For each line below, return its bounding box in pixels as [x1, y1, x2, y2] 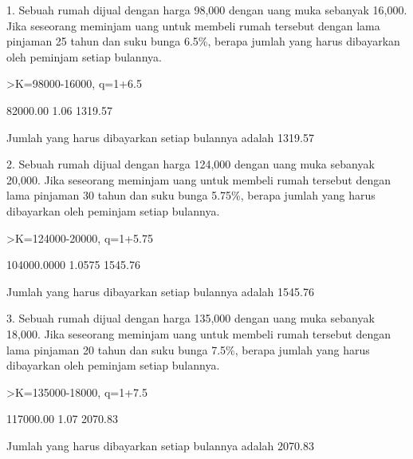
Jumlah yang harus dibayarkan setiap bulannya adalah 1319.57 [6, 129, 314, 145]
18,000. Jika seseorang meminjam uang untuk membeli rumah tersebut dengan [6, 325, 391, 342]
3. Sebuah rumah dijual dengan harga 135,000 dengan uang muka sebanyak [6, 310, 375, 326]
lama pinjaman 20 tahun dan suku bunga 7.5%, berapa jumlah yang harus [6, 341, 370, 358]
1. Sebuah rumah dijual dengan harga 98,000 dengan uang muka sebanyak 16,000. [6, 2, 407, 18]
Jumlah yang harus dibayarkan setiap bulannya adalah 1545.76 [6, 283, 314, 299]
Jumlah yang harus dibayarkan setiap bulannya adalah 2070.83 [6, 437, 314, 453]
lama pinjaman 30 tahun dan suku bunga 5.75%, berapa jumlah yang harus [6, 187, 376, 204]
